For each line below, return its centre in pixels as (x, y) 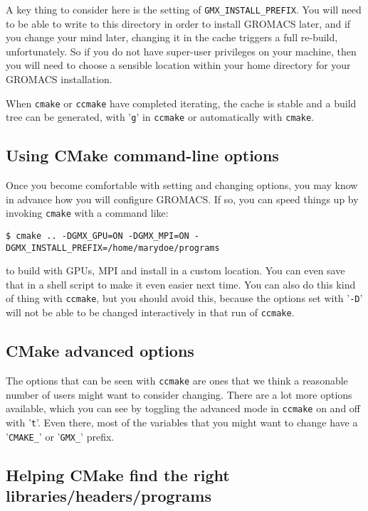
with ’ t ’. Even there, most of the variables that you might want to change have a (182, 422)
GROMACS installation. (59, 79)
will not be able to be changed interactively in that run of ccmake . (150, 312)
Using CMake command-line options (142, 155)
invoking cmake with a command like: (87, 213)
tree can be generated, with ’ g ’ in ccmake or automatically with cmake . (160, 117)
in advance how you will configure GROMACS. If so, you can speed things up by (182, 199)
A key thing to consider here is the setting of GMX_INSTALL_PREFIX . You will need (184, 9)
